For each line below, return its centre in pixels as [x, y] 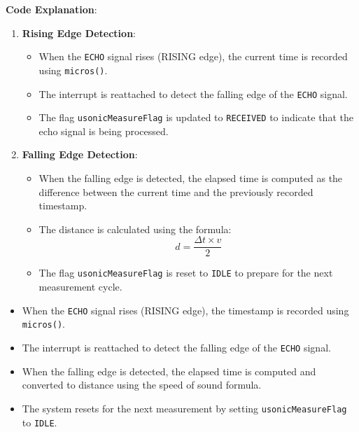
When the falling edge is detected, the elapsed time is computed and [169, 371]
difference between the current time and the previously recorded [176, 191]
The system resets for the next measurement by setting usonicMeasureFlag [184, 408]
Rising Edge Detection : [79, 33]
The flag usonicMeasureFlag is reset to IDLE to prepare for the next [186, 273]
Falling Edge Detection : [80, 154]
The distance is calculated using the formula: [135, 229]
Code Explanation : [51, 9]
